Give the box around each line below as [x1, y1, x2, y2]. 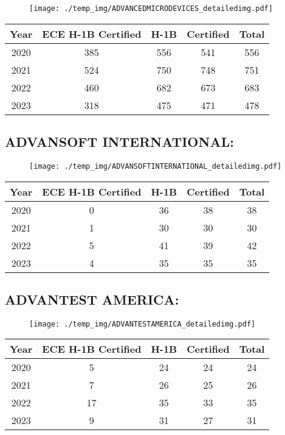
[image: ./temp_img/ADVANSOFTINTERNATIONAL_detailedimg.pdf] [29, 161, 282, 171]
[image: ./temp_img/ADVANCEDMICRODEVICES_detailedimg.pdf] [29, 4, 273, 13]
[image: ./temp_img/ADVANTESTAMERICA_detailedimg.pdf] [29, 319, 256, 328]
